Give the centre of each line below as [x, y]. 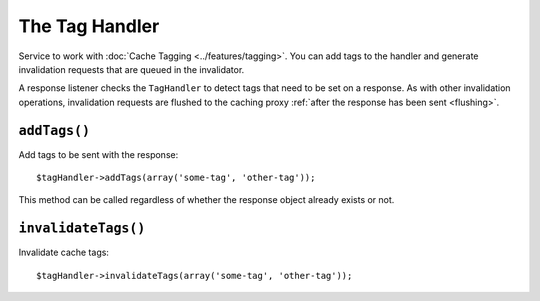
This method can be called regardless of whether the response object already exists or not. [206, 200]
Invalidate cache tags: [64, 252]
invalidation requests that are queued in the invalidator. [131, 69]
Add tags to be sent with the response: [98, 154]
